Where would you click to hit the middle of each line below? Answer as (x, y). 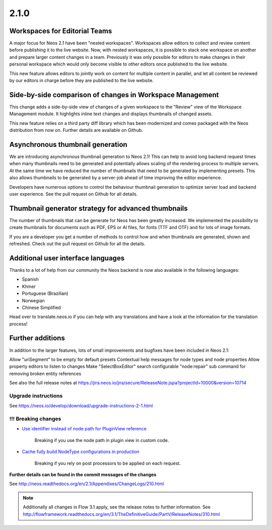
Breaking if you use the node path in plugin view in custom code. (102, 440)
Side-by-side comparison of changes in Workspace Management (114, 95)
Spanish (30, 279)
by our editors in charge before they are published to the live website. (81, 81)
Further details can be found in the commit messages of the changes (83, 474)
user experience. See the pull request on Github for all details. (74, 194)
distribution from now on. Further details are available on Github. (76, 130)
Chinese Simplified (42, 308)
